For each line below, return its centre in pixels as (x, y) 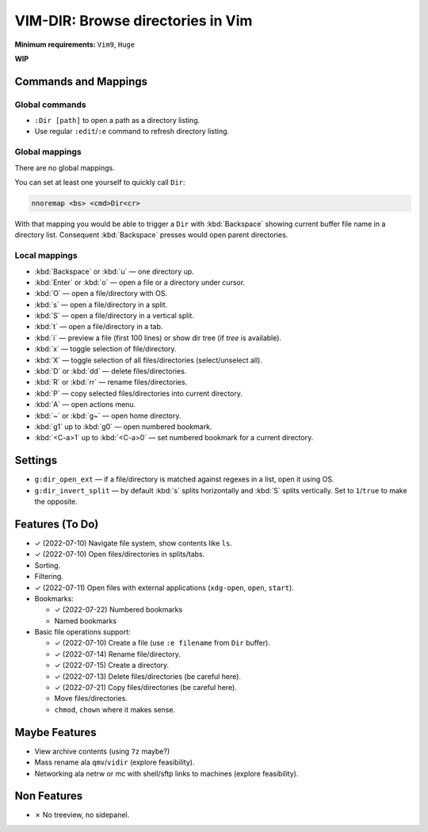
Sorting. (48, 565)
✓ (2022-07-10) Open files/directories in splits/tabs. (120, 554)
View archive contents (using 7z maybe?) (102, 751)
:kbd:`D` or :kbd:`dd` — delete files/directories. (111, 371)
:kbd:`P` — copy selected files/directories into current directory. (139, 393)
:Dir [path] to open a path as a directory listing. (117, 121)
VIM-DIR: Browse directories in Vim (134, 21)
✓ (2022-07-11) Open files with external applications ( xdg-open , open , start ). (164, 588)
